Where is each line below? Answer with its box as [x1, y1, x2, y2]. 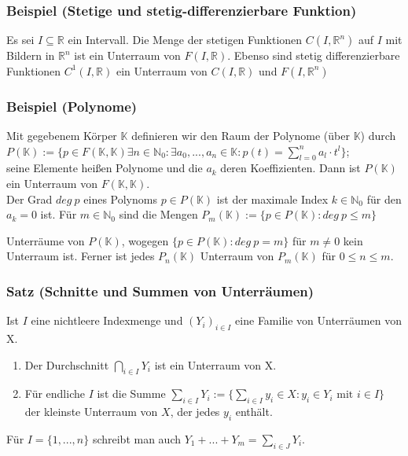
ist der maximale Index [216, 190, 329, 207]
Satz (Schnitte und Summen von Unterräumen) [6, 281, 314, 300]
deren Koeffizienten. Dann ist [220, 160, 361, 176]
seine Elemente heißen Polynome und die [6, 160, 203, 176]
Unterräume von [6, 232, 85, 248]
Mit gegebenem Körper [6, 127, 117, 144]
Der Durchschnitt [24, 356, 109, 373]
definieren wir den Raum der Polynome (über [131, 127, 350, 144]
